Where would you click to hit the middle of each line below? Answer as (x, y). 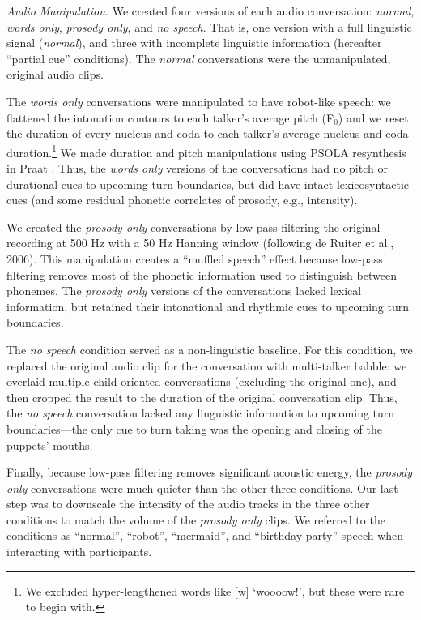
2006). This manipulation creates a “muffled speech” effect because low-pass (195, 258)
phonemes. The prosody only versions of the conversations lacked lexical (184, 291)
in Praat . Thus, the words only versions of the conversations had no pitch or (197, 168)
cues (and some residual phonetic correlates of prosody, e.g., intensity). (182, 200)
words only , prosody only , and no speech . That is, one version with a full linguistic (209, 26)
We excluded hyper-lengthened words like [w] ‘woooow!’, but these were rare (215, 590)
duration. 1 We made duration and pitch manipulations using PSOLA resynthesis (206, 151)
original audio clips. (55, 74)
